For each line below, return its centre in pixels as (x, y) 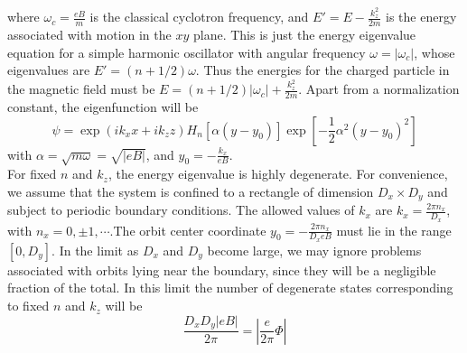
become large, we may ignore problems (314, 250)
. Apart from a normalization (379, 89)
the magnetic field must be (81, 89)
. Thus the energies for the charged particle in (322, 70)
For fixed (32, 174)
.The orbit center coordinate (188, 230)
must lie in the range (394, 230)
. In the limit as (95, 250)
